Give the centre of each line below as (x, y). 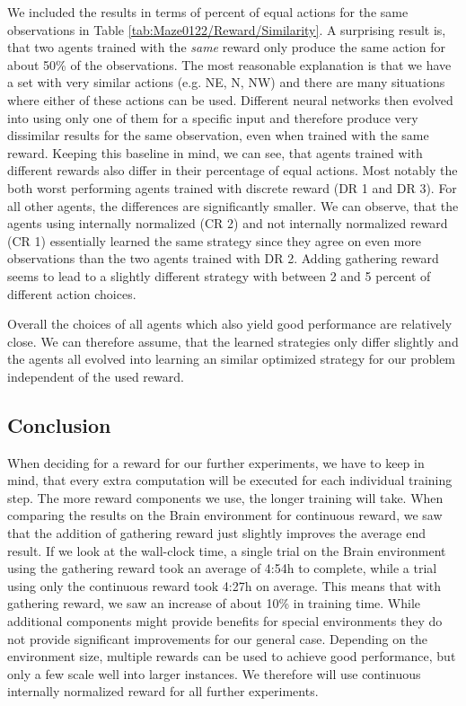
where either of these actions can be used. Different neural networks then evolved (230, 99)
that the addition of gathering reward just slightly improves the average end (216, 533)
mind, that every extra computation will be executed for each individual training (230, 480)
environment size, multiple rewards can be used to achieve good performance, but (232, 656)
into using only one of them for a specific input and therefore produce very (213, 117)
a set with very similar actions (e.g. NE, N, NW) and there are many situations (226, 82)
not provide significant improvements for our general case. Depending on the (218, 638)
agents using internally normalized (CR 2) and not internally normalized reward (228, 223)
